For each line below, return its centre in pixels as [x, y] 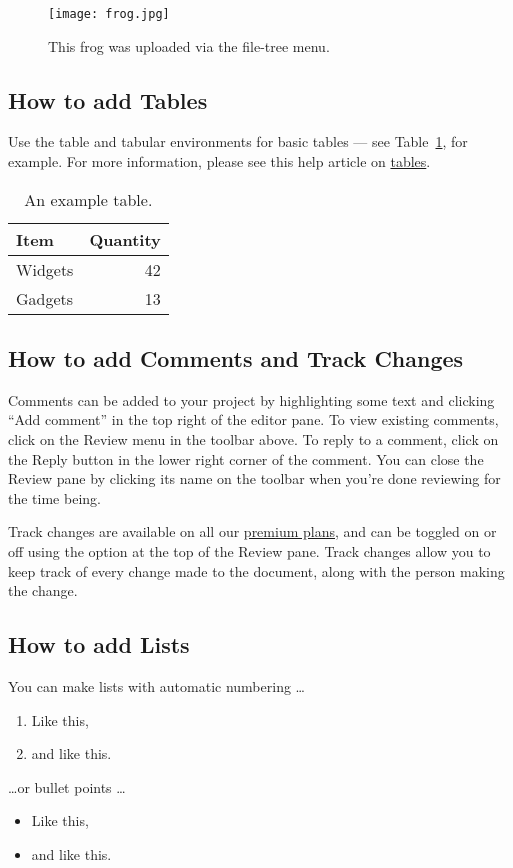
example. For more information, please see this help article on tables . [219, 161]
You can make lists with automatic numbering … [156, 685]
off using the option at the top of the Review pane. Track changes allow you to [249, 551]
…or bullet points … [67, 786]
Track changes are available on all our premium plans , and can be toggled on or [252, 531]
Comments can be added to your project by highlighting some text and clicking [251, 399]
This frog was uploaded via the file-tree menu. [189, 45]
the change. [43, 590]
